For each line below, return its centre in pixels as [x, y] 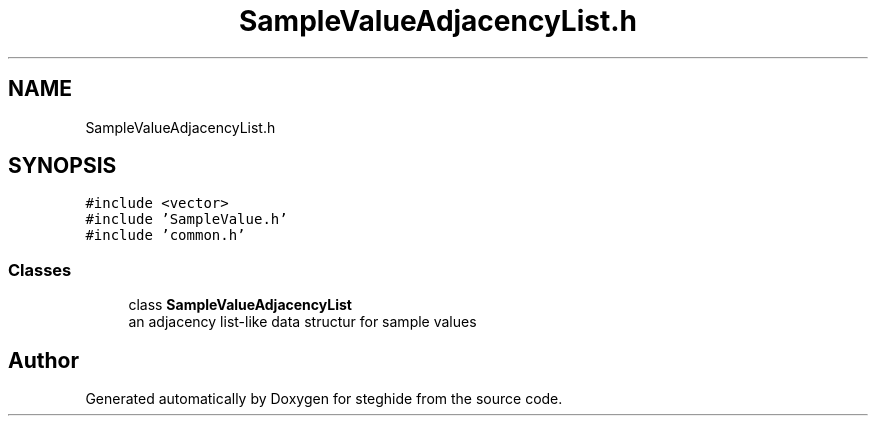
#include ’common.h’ [165, 235]
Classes [40, 269]
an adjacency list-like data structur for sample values [302, 322]
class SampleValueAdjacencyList [240, 305]
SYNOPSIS [62, 166]
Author [43, 360]
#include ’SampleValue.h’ [186, 219]
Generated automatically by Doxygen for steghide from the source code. [324, 399]
